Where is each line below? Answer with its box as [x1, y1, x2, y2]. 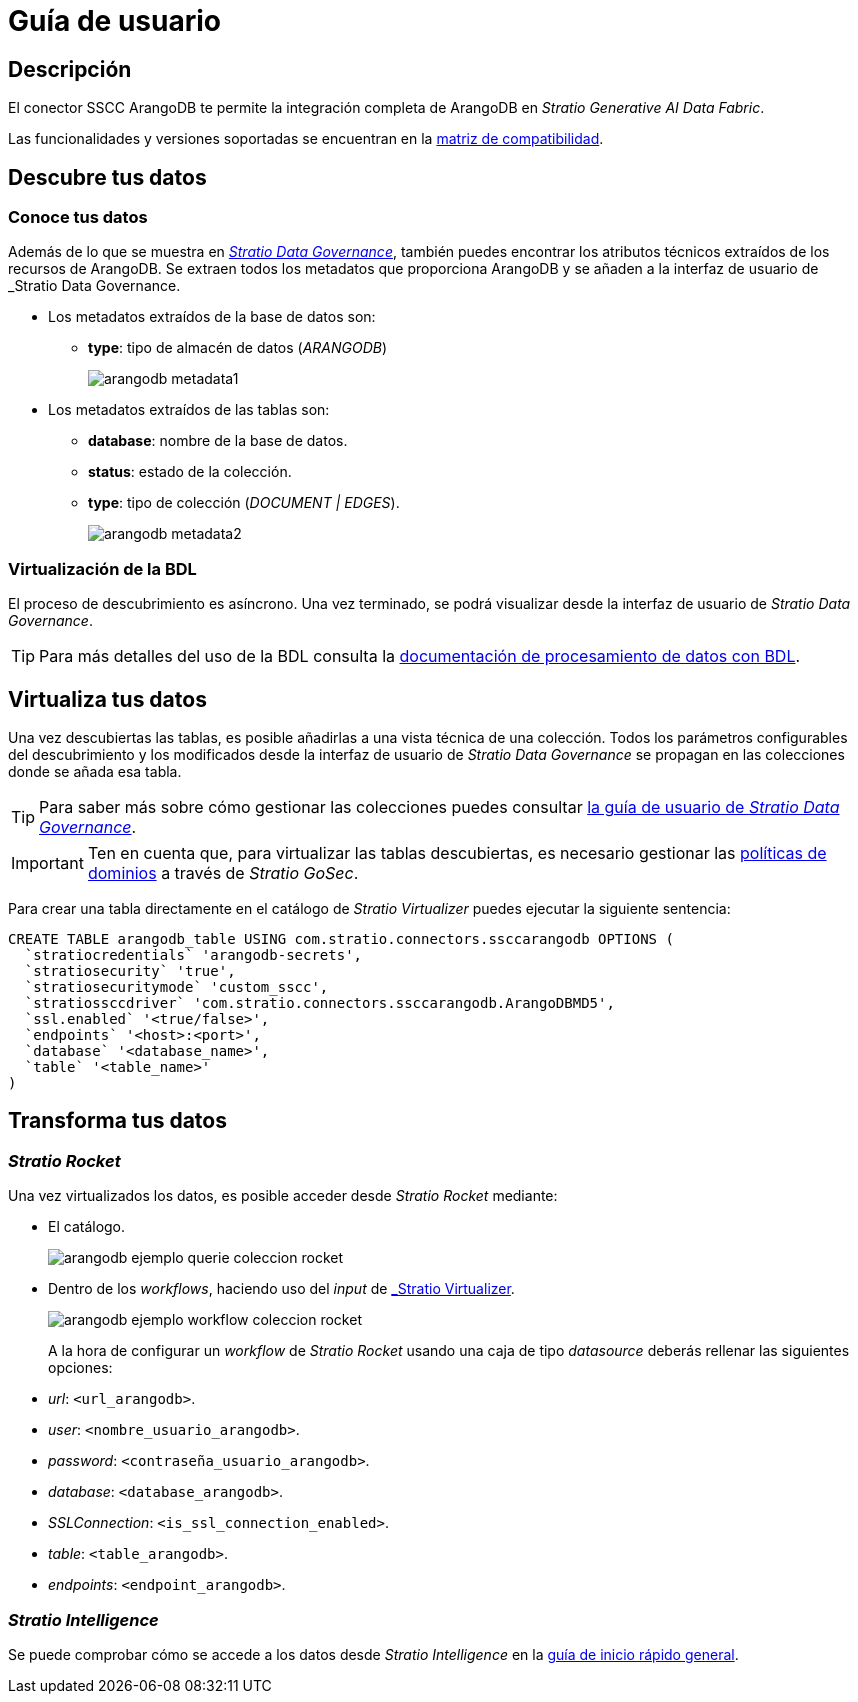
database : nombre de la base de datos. [88, 432, 348, 450]
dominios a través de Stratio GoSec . [87, 862, 359, 883]
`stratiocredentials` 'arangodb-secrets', [24, 946, 363, 963]
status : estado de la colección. [88, 463, 292, 481]
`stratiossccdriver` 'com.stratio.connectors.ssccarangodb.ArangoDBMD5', [24, 994, 615, 1011]
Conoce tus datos [8, 207, 148, 228]
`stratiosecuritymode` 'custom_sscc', [24, 978, 329, 995]
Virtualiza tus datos [8, 686, 207, 712]
